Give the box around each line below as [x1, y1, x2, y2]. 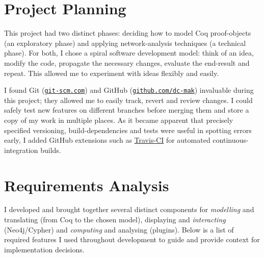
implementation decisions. [4, 244, 85, 254]
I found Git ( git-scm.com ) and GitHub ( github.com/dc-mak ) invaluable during [4, 85, 254, 95]
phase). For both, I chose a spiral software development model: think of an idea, [4, 47, 254, 58]
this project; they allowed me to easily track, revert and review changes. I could [4, 94, 253, 105]
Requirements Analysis [4, 174, 169, 195]
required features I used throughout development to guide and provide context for [4, 234, 260, 245]
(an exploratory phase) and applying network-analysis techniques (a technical [4, 37, 246, 48]
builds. [40, 144, 61, 155]
